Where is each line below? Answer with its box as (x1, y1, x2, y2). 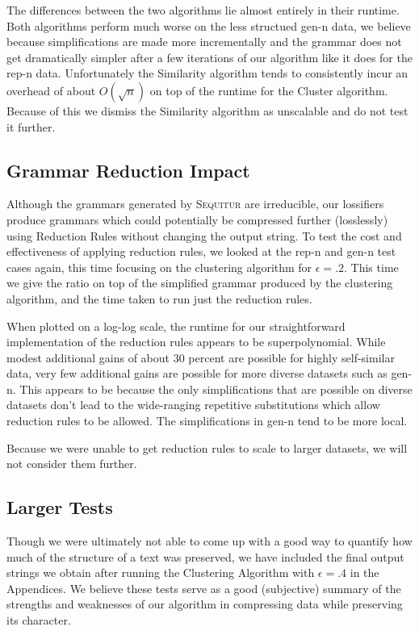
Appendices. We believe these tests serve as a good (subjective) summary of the (6, 579, 401, 596)
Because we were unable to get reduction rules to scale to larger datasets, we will (6, 439, 408, 456)
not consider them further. (6, 455, 137, 472)
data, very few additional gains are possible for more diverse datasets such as (6, 365, 388, 382)
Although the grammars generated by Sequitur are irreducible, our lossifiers (6, 195, 384, 212)
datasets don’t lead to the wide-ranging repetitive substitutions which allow (6, 396, 380, 413)
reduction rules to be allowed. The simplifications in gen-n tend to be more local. (6, 412, 408, 429)
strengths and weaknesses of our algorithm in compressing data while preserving (6, 595, 403, 612)
